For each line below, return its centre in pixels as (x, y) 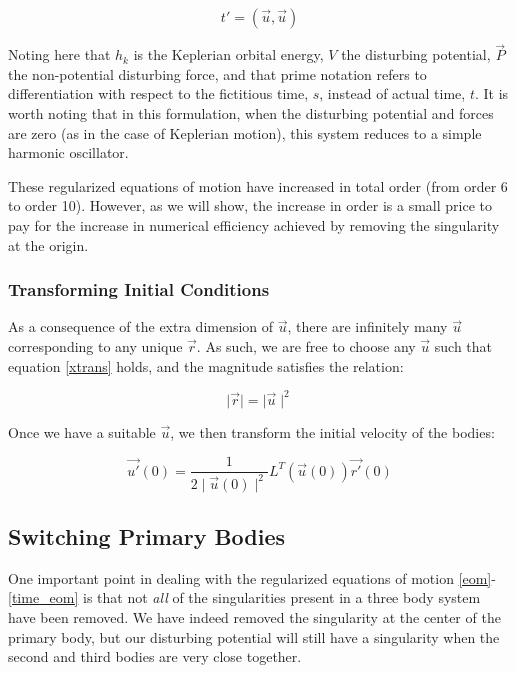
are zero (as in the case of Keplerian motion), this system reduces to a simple (245, 132)
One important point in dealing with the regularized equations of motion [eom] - (252, 577)
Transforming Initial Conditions (139, 289)
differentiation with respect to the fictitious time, (158, 93)
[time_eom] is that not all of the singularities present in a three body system (244, 597)
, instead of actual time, (392, 93)
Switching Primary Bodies (147, 536)
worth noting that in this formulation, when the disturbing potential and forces (251, 113)
